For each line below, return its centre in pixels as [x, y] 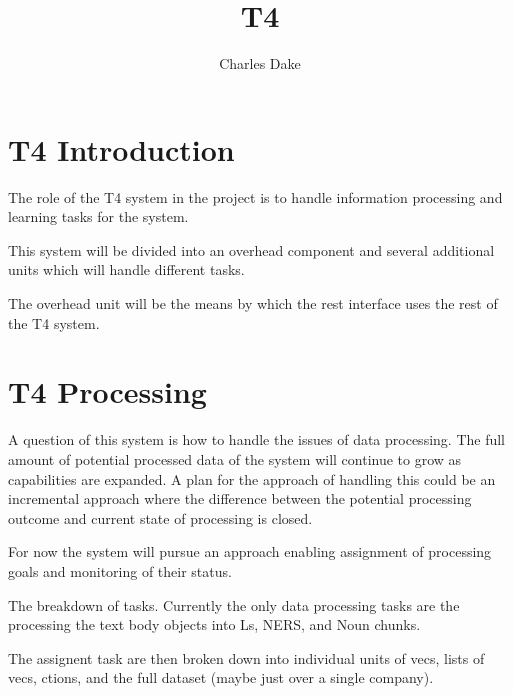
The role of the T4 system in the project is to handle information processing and [255, 196]
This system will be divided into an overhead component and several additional [251, 249]
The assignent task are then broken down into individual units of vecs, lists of [246, 657]
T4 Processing [107, 391]
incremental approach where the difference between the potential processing [240, 498]
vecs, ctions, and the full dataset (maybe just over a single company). [221, 677]
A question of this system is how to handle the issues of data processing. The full [256, 439]
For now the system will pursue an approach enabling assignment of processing [250, 551]
